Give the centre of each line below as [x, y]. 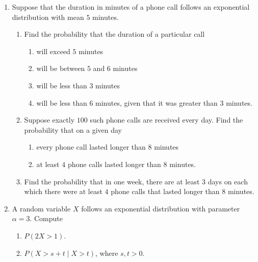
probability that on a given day [73, 129]
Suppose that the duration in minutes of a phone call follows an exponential [131, 7]
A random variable [41, 208]
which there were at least [63, 191]
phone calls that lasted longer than [165, 191]
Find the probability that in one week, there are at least [112, 181]
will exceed [53, 51]
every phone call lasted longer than [91, 147]
